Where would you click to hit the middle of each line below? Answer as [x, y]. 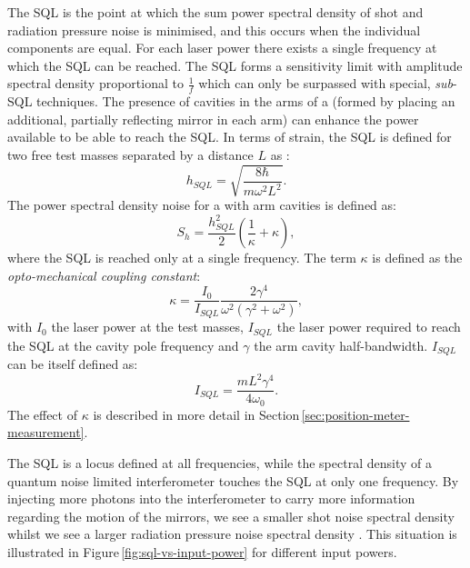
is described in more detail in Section [196, 414]
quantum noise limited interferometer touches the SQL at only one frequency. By [233, 480]
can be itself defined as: [73, 364]
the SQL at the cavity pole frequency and [123, 345]
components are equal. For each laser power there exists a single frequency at [222, 48]
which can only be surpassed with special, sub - [328, 83]
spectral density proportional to [95, 83]
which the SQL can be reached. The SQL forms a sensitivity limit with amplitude [235, 65]
